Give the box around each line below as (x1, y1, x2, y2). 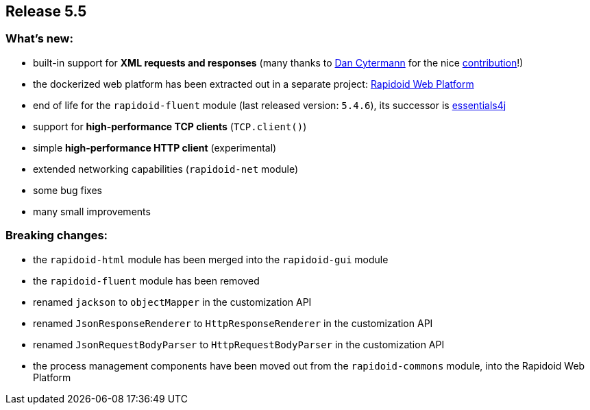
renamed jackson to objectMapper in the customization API (33, 296, 312, 308)
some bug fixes (33, 184, 102, 196)
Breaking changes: (5, 228, 108, 243)
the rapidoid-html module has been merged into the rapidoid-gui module (33, 253, 389, 265)
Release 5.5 (5, 3, 87, 20)
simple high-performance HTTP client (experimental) (33, 141, 277, 154)
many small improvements (33, 205, 151, 217)
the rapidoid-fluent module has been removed (33, 274, 260, 287)
